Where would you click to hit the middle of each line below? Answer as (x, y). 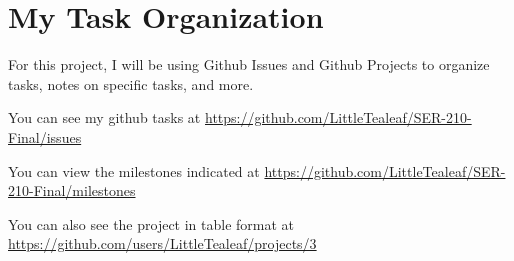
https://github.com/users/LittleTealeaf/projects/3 (162, 243)
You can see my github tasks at (104, 117)
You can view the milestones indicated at (134, 170)
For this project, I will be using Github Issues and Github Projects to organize (249, 64)
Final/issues (45, 136)
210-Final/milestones (72, 190)
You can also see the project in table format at (151, 223)
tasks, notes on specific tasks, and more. (131, 83)
